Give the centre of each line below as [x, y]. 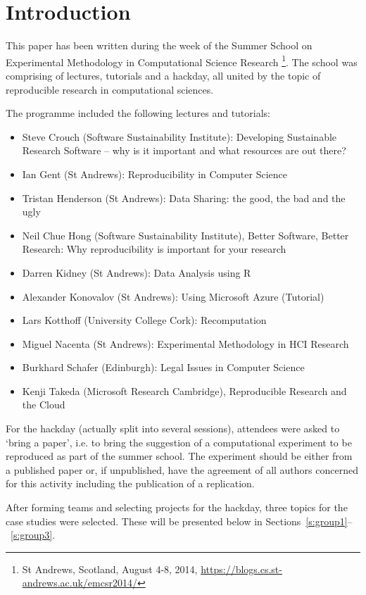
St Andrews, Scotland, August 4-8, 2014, [110, 569]
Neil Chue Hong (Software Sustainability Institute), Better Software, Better [185, 235]
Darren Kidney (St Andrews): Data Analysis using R [137, 272]
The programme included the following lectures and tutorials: [138, 113]
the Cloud [44, 405]
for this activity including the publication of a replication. [130, 483]
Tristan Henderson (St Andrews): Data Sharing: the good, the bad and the [184, 198]
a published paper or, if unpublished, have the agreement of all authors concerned [182, 469]
